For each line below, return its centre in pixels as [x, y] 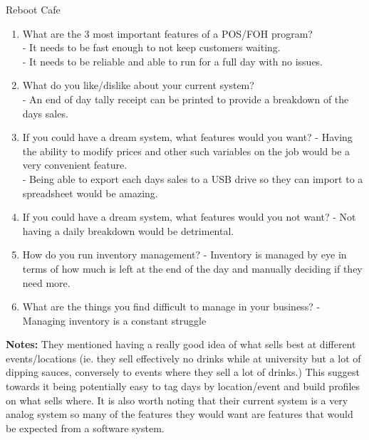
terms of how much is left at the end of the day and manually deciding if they [192, 268]
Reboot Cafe [33, 9]
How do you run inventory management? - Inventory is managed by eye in [184, 255]
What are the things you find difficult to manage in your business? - [171, 307]
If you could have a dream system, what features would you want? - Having [187, 137]
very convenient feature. [75, 165]
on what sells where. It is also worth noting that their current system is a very [177, 400]
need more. [46, 282]
